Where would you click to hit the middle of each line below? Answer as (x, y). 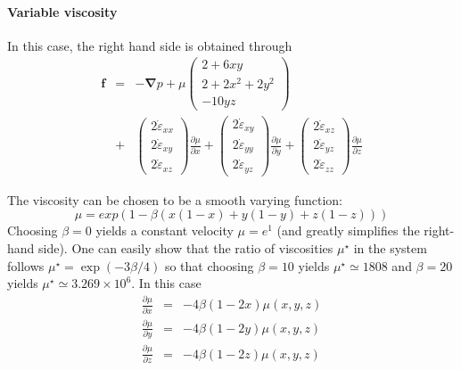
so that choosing (209, 265)
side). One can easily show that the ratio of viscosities (186, 248)
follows (26, 265)
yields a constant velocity (165, 230)
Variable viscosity (62, 11)
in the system (390, 248)
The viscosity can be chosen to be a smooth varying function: (175, 199)
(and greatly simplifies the (348, 230)
